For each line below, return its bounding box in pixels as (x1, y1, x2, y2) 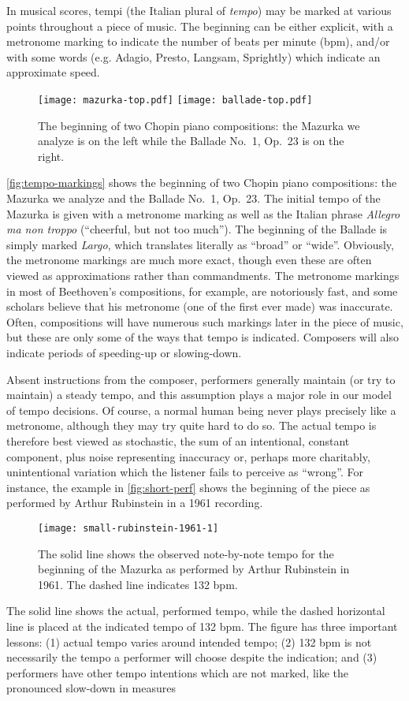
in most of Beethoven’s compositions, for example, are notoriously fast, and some (6, 282, 398, 299)
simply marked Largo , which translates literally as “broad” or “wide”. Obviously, (6, 236, 394, 252)
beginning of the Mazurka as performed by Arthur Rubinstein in (38, 561, 350, 577)
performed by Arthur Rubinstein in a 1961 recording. (6, 494, 263, 511)
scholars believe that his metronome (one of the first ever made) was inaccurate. (6, 298, 393, 315)
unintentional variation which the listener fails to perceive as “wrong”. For (6, 464, 363, 480)
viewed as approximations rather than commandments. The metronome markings (6, 267, 400, 283)
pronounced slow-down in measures (6, 680, 176, 696)
